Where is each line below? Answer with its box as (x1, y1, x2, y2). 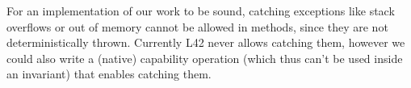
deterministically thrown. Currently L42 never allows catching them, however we (6, 34, 405, 51)
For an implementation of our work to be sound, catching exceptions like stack (6, 2, 395, 19)
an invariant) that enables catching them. (6, 65, 212, 82)
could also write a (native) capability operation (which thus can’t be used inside (6, 49, 403, 66)
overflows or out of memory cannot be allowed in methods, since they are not (6, 18, 388, 35)
